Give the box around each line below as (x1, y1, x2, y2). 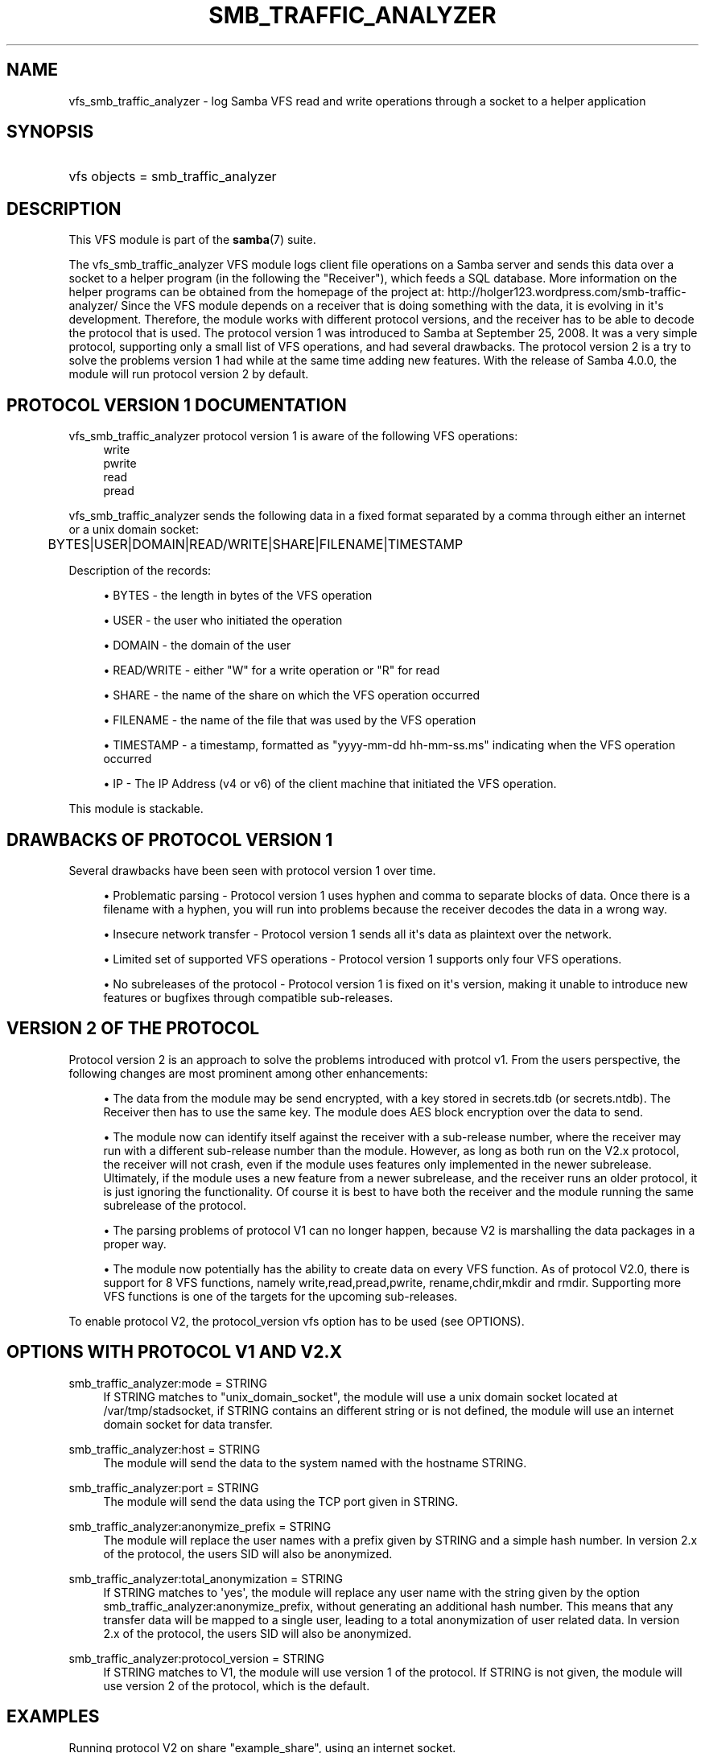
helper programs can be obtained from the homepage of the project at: (68, 285, 445, 299)
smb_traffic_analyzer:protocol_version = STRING (68, 1651, 324, 1665)
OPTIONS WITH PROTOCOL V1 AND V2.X (6, 1342, 342, 1363)
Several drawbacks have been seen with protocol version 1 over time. (68, 863, 436, 877)
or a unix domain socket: (68, 522, 199, 537)
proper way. (103, 1236, 167, 1251)
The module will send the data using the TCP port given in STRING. (103, 1494, 459, 1508)
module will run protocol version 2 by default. (68, 367, 309, 382)
